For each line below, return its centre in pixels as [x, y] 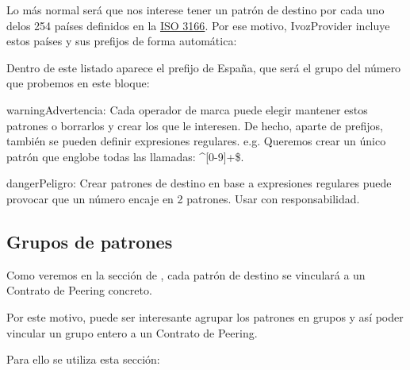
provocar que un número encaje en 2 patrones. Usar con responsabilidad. [183, 198]
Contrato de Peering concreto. [79, 290]
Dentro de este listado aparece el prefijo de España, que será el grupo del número [204, 67]
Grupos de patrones [90, 241]
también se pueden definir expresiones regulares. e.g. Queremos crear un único [196, 141]
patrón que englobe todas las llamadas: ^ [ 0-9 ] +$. [125, 156]
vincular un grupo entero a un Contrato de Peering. [132, 332]
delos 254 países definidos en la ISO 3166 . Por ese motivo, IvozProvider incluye [198, 25]
